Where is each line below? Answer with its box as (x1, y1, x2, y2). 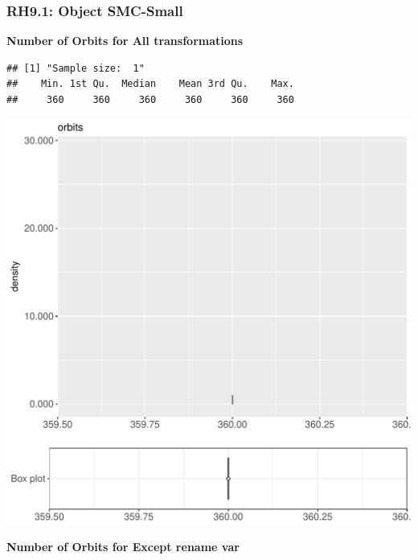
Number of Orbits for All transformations (6, 32, 244, 49)
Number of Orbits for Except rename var (6, 538, 240, 555)
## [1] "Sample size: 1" (6, 62, 145, 74)
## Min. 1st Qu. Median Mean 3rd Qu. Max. (6, 78, 294, 90)
